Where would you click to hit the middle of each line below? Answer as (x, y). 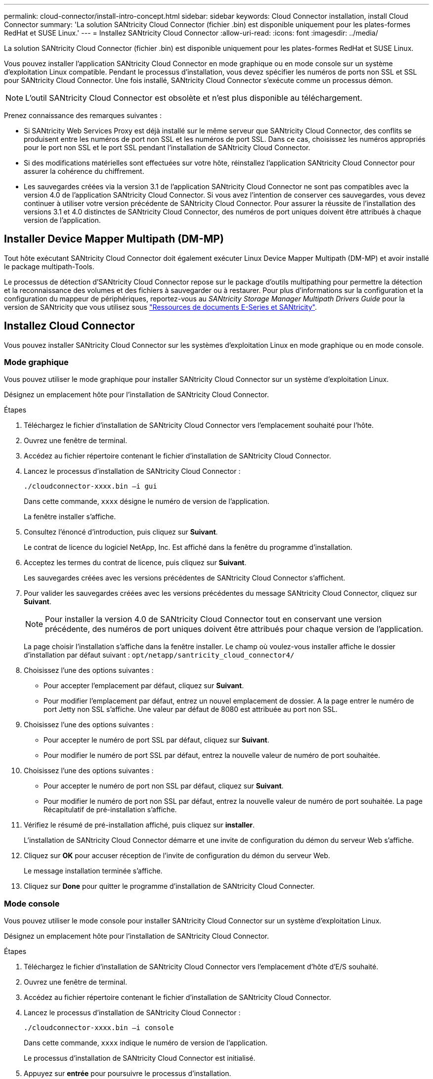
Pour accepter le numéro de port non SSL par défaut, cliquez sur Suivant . (164, 786)
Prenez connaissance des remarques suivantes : (83, 115)
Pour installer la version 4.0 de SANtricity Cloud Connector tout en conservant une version (214, 619)
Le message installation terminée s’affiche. (93, 871)
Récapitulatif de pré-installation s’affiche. (110, 810)
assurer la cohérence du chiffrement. (84, 171)
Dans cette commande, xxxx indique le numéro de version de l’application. (146, 1043)
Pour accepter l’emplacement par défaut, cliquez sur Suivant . (144, 686)
